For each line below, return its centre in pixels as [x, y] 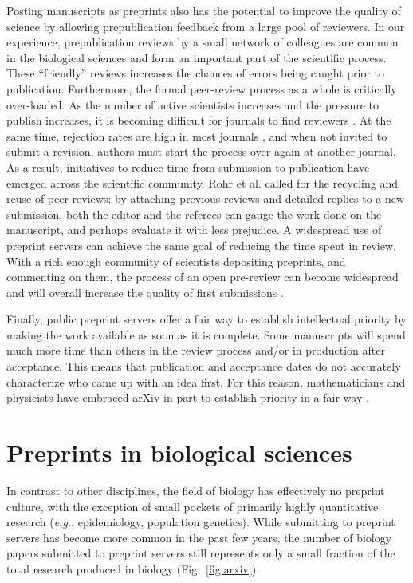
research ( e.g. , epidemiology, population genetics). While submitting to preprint [201, 522]
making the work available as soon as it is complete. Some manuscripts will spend [206, 334]
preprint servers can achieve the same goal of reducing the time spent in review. [201, 245]
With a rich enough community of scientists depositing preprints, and [176, 261]
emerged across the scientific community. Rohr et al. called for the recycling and [202, 182]
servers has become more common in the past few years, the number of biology [199, 537]
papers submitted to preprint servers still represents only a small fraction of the [201, 553]
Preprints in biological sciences [179, 452]
